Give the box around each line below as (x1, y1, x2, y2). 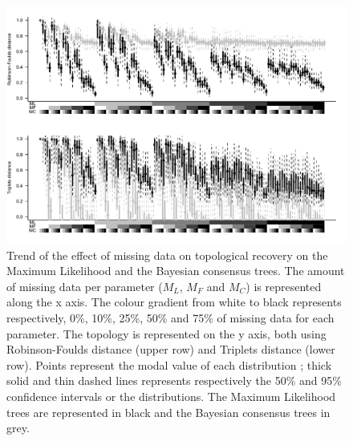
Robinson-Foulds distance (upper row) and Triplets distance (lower (6, 341, 335, 358)
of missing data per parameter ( (6, 277, 163, 294)
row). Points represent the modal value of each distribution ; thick (6, 356, 332, 373)
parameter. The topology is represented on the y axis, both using (6, 325, 327, 342)
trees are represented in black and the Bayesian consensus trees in (6, 403, 331, 420)
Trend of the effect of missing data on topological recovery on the (6, 246, 328, 263)
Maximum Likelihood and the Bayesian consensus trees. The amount (6, 262, 345, 279)
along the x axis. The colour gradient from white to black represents (6, 293, 342, 310)
